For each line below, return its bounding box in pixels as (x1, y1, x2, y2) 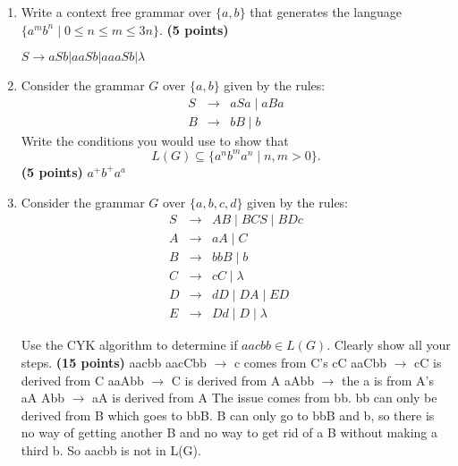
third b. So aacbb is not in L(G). (21, 440, 201, 459)
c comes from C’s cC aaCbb (233, 352, 386, 371)
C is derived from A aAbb (171, 370, 315, 389)
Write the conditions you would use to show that (21, 131, 289, 149)
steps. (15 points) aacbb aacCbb (21, 352, 207, 371)
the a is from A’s (342, 370, 434, 389)
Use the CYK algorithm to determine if (21, 335, 238, 354)
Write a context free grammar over (21, 3, 212, 21)
